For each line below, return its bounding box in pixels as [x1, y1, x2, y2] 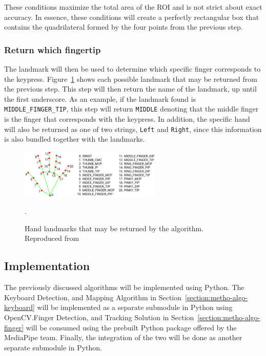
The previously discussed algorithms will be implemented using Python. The [4, 282, 244, 293]
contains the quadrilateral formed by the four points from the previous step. [4, 21, 243, 32]
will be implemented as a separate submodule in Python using [37, 302, 233, 313]
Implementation [4, 258, 90, 274]
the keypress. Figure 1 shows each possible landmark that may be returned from [4, 73, 257, 84]
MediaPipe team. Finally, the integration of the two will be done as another [4, 332, 242, 343]
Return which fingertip [4, 43, 101, 56]
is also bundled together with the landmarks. [4, 133, 145, 144]
